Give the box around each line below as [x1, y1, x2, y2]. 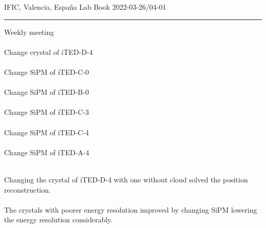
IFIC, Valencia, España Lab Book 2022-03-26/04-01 [4, 2, 166, 12]
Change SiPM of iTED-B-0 [4, 87, 89, 97]
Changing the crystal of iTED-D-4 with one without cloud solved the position [4, 174, 248, 184]
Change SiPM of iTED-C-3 [4, 107, 89, 117]
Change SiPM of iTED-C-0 [4, 66, 89, 77]
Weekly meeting [4, 26, 54, 37]
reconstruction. [4, 184, 51, 195]
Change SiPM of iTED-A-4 [4, 147, 90, 157]
